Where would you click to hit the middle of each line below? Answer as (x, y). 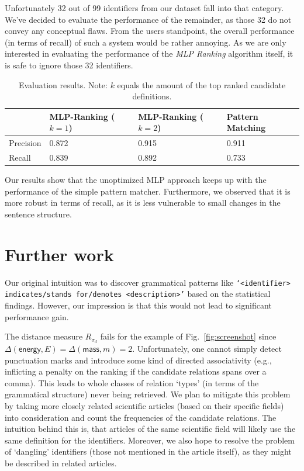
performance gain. (37, 316)
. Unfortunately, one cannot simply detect (207, 348)
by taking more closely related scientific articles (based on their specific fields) (144, 405)
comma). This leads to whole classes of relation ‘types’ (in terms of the (132, 382)
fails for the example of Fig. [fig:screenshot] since (188, 336)
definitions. (152, 96)
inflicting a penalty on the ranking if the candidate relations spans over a (136, 371)
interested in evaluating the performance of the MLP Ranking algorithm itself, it (149, 53)
